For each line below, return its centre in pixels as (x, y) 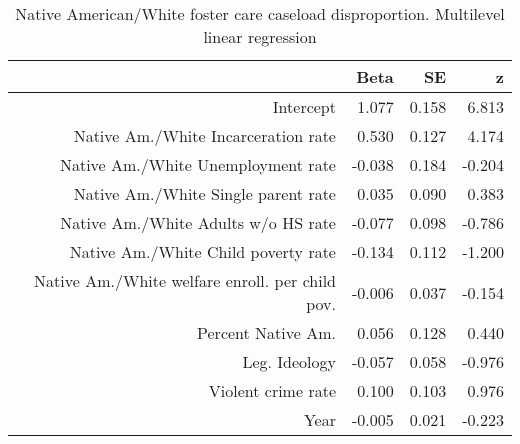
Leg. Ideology (289, 361)
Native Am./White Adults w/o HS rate (198, 222)
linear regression (260, 36)
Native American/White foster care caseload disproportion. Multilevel (260, 13)
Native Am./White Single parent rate (204, 193)
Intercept (304, 106)
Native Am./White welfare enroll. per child (185, 280)
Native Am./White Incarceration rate (204, 135)
